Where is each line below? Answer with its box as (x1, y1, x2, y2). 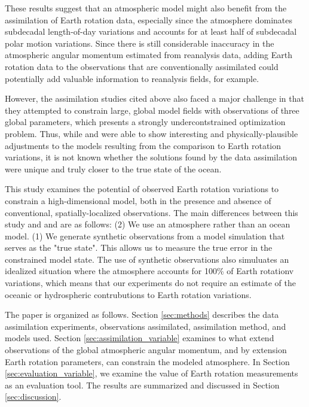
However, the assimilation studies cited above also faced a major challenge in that (5, 92, 304, 105)
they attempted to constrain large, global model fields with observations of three (5, 104, 299, 116)
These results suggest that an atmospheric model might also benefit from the (5, 2, 287, 14)
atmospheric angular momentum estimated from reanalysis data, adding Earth (5, 48, 292, 61)
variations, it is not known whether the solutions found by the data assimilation (5, 151, 298, 163)
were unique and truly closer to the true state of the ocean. (5, 162, 222, 175)
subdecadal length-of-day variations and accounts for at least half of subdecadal (5, 25, 297, 38)
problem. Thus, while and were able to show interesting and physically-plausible (5, 127, 298, 139)
